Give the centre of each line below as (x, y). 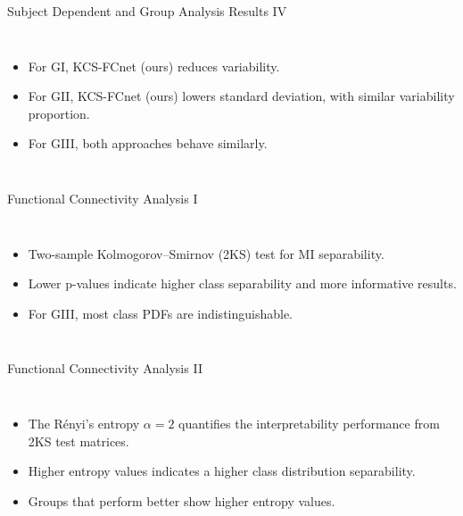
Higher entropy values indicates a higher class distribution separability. (222, 471)
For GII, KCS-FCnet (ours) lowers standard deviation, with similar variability (241, 96)
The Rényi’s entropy (84, 423)
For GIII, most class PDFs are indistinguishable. (161, 313)
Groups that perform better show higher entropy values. (182, 500)
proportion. (59, 113)
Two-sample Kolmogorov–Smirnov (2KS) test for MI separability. (206, 253)
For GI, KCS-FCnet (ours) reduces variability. (154, 66)
